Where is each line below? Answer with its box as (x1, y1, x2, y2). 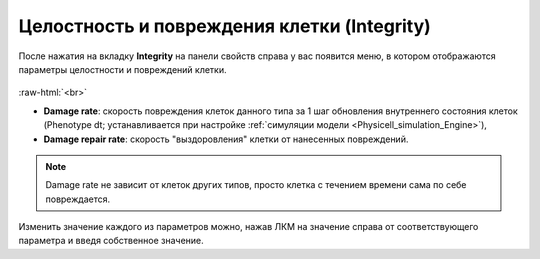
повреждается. (45, 193, 110, 205)
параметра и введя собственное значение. (18, 235, 204, 247)
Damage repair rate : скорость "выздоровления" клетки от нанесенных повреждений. (43, 133, 409, 145)
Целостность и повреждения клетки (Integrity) (18, 15, 432, 37)
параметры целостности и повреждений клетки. (18, 63, 227, 75)
